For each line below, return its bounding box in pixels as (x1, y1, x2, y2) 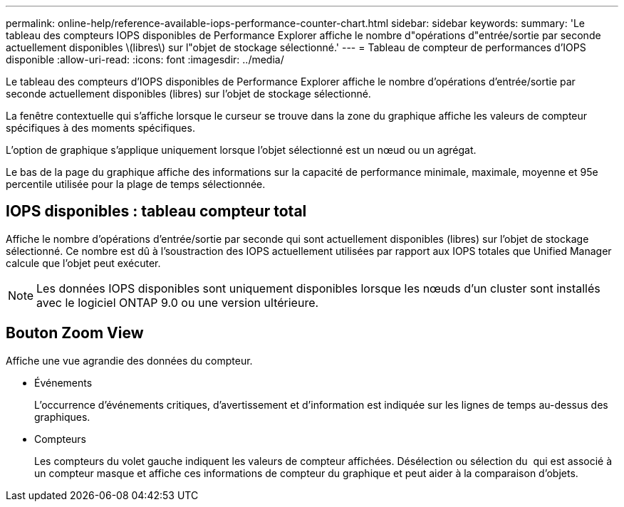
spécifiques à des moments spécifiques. (6, 122, 195, 134)
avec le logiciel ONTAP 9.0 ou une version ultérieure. (36, 295, 319, 310)
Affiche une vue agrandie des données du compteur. (6, 354, 253, 367)
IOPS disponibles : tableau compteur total (6, 202, 307, 221)
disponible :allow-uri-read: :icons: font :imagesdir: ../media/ (6, 53, 284, 66)
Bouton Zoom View (6, 324, 144, 343)
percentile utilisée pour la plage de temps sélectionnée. (6, 178, 266, 190)
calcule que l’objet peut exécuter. (6, 256, 161, 269)
